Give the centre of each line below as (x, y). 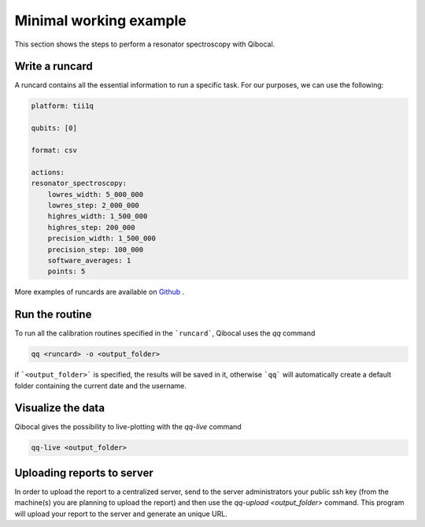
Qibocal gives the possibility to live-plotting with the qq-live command (128, 427)
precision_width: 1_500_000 (102, 239)
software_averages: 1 (89, 260)
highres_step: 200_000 (91, 227)
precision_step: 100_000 (96, 249)
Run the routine (53, 315)
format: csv (54, 150)
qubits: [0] (54, 128)
